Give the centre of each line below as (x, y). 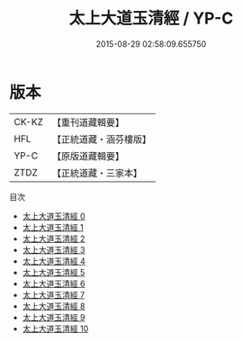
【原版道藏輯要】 (88, 156)
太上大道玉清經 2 (54, 238)
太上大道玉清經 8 (54, 306)
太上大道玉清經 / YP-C (151, 18)
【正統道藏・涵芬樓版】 (101, 139)
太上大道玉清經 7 (54, 294)
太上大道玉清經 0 (54, 216)
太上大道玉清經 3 (54, 249)
